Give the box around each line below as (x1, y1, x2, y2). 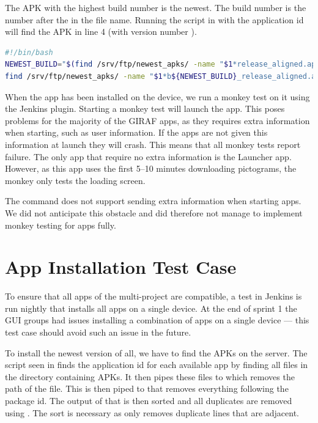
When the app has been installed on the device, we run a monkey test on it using (5, 90, 310, 103)
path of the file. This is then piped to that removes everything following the (5, 382, 289, 395)
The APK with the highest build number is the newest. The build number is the (5, 1, 306, 13)
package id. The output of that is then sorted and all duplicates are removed (5, 394, 292, 406)
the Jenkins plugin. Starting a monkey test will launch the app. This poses (5, 102, 285, 115)
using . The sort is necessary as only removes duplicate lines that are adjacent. (5, 406, 299, 419)
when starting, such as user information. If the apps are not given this (5, 126, 268, 139)
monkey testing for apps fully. (5, 218, 116, 231)
